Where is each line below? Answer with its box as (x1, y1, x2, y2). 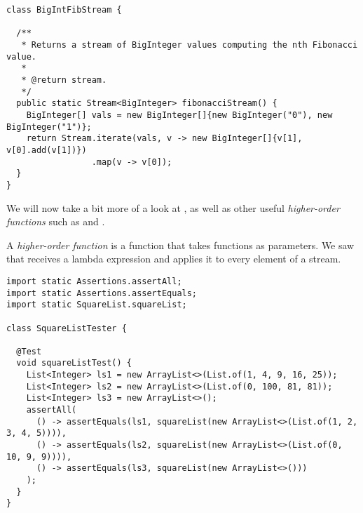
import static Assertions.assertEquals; (6, 288, 198, 298)
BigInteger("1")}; (6, 121, 92, 132)
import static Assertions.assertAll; (6, 276, 182, 286)
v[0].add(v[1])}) (6, 145, 87, 155)
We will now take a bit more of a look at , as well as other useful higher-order (6, 200, 340, 215)
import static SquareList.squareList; (6, 300, 187, 310)
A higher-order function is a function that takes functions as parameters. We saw (6, 237, 355, 252)
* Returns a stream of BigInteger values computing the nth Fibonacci (21, 39, 358, 50)
